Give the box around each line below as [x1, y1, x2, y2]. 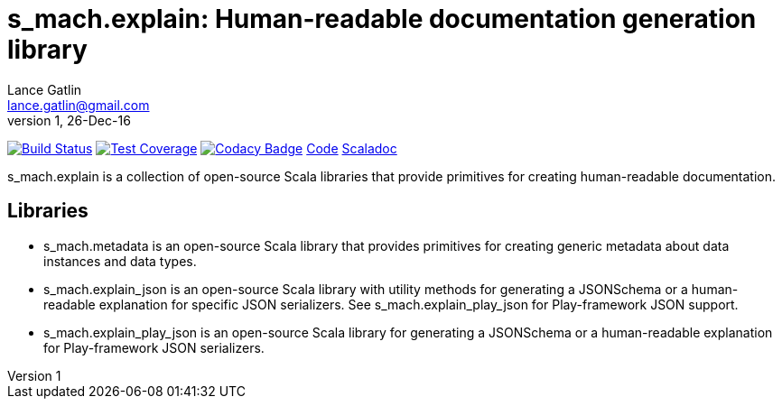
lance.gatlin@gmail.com [7, 97, 150, 113]
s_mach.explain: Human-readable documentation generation [7, 4, 757, 34]
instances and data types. [43, 253, 197, 269]
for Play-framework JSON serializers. [43, 339, 265, 355]
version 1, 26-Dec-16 [7, 112, 131, 128]
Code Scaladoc [306, 140, 397, 156]
